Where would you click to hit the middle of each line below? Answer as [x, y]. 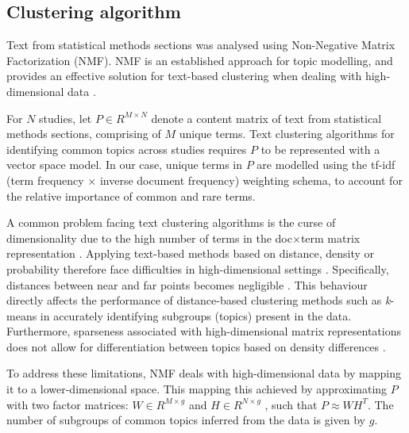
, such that [291, 404]
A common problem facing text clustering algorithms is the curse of [171, 222]
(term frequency [45, 180]
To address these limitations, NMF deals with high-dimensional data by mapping [204, 373]
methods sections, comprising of [84, 134]
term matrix [330, 238]
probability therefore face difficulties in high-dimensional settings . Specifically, [198, 268]
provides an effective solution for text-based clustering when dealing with [184, 76]
